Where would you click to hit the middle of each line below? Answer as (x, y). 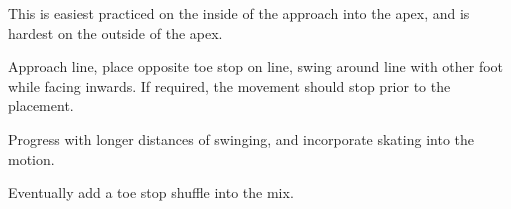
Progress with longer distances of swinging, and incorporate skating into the (241, 138)
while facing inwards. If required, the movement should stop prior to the (229, 85)
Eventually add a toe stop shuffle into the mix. (151, 192)
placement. (41, 105)
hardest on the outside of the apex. (115, 32)
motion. (31, 158)
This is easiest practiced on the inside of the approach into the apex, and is (239, 13)
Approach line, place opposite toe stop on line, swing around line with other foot (256, 66)
